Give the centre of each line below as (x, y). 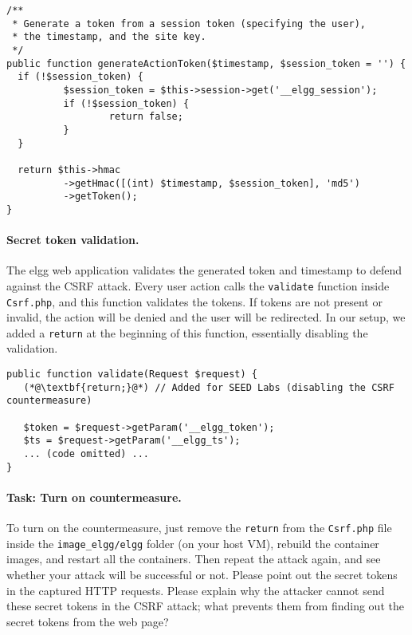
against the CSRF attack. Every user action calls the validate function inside (198, 285)
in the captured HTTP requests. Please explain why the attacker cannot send (196, 590)
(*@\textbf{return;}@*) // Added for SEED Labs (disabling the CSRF (209, 387)
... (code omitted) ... (86, 454)
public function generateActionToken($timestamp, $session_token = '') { (206, 63)
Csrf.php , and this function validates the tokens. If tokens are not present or (194, 301)
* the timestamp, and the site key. (109, 37)
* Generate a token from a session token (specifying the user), (189, 24)
